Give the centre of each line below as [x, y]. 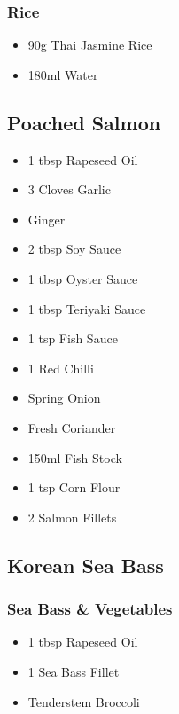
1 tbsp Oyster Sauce [83, 278]
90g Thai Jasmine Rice [90, 45]
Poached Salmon [84, 122]
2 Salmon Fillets [72, 517]
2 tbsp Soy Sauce [74, 249]
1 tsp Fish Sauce [73, 338]
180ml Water [63, 74]
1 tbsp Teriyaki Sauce [87, 308]
